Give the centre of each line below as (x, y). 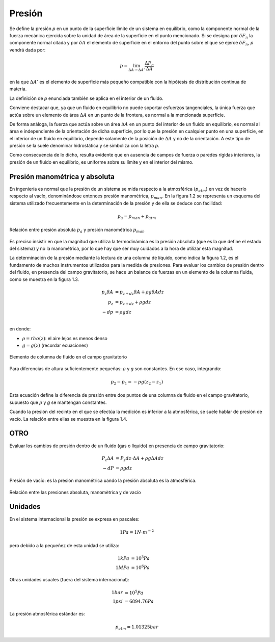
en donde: (20, 329)
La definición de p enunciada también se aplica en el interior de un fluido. (87, 98)
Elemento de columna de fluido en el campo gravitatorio (68, 357)
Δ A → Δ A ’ (136, 70)
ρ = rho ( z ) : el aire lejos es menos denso (65, 338)
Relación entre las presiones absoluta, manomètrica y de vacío (75, 492)
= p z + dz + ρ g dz (133, 302)
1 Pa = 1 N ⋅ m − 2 (137, 532)
